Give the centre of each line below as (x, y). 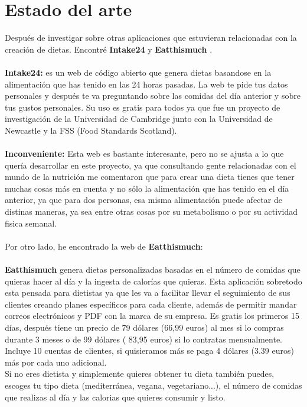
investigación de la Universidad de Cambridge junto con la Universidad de (139, 119)
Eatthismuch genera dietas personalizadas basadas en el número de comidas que (153, 269)
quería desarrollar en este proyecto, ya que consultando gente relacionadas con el (151, 165)
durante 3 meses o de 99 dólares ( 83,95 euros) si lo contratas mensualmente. (144, 339)
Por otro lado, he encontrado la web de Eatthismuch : (104, 246)
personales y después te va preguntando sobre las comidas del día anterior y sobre (153, 96)
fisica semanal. (31, 223)
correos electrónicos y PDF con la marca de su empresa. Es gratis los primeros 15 (152, 316)
